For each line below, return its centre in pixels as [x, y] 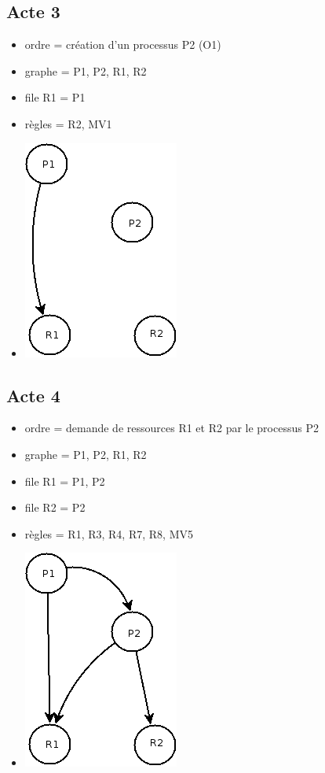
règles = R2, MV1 [68, 123]
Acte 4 [33, 395]
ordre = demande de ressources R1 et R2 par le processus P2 [172, 428]
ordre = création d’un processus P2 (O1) [123, 44]
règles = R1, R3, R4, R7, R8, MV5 [109, 533]
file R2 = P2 [55, 507]
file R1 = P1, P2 [65, 481]
